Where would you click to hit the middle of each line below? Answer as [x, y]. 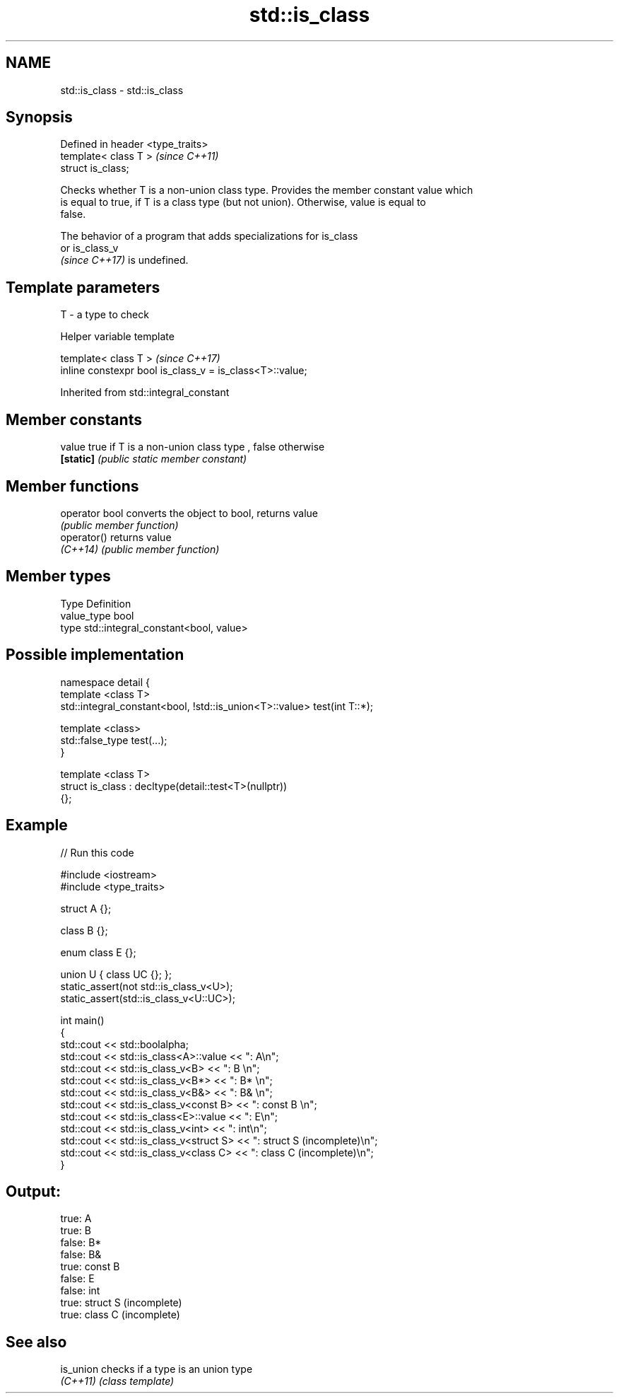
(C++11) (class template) [117, 1381]
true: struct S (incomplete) [121, 1303]
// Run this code [97, 852]
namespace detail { [105, 682]
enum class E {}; [98, 952]
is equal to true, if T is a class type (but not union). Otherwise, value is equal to [243, 202]
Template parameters [83, 287]
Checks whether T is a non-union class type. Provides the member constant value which [267, 190]
